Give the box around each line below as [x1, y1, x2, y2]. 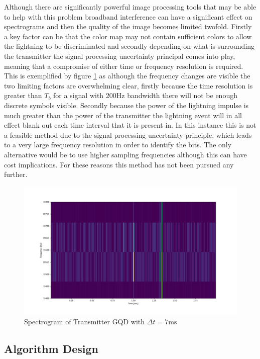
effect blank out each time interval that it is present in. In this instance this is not [4, 120, 256, 130]
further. [4, 169, 28, 179]
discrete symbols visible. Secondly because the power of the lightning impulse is [4, 100, 249, 110]
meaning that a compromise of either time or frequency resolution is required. [4, 60, 243, 71]
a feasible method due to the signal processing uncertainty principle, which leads [4, 129, 252, 140]
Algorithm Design [4, 340, 99, 356]
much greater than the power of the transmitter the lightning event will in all [4, 110, 242, 120]
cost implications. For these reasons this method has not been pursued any [4, 159, 234, 169]
